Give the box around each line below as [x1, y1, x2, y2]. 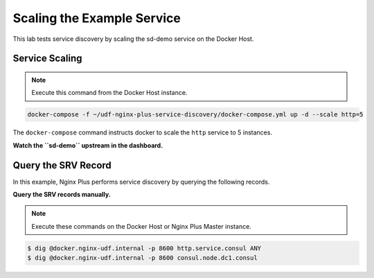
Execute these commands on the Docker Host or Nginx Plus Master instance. [31, 222, 252, 230]
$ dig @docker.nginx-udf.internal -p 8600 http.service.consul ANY [27, 244, 262, 252]
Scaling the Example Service [12, 10, 181, 26]
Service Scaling [12, 53, 82, 64]
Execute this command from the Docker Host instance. [31, 89, 188, 97]
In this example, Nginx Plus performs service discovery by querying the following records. [12, 177, 270, 186]
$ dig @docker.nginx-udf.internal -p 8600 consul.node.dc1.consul [27, 254, 258, 262]
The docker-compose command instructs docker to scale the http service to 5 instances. [12, 128, 273, 137]
